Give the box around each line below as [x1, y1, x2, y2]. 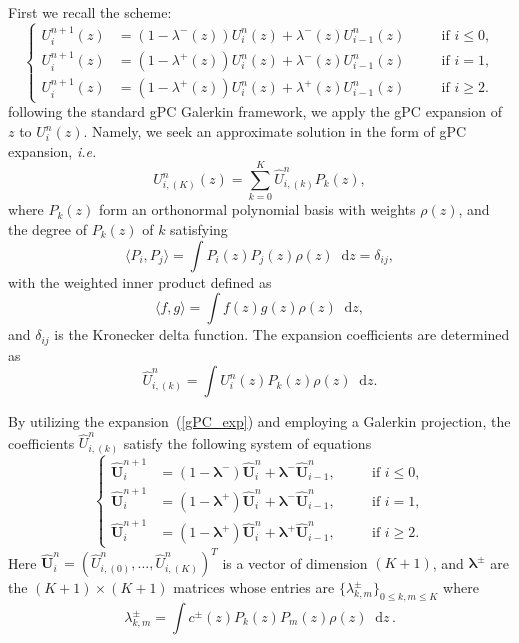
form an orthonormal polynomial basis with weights [99, 199, 416, 220]
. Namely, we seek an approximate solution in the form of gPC [83, 121, 467, 142]
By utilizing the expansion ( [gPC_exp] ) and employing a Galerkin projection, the [8, 411, 511, 432]
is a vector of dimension [222, 552, 368, 573]
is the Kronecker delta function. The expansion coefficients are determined [54, 324, 510, 345]
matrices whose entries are [173, 577, 335, 598]
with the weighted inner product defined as [8, 271, 272, 292]
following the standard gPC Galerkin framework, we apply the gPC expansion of [8, 101, 502, 122]
